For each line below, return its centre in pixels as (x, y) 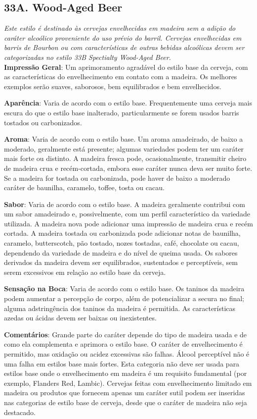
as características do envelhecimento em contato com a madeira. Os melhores (121, 77)
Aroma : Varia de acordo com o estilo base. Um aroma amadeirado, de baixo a (124, 139)
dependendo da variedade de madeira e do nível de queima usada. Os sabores (121, 252)
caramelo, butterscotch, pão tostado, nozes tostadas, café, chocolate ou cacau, (122, 243)
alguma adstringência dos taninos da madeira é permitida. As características (120, 308)
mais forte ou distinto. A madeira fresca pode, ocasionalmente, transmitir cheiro (125, 158)
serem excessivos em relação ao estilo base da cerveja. (85, 272)
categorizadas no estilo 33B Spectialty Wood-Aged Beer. (87, 57)
